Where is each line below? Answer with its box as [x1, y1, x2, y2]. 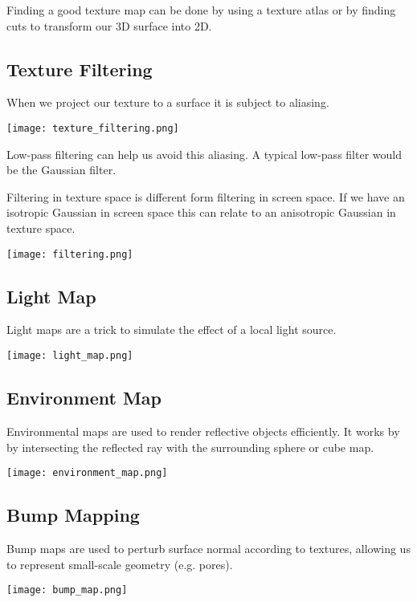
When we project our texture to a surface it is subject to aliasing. [6, 94, 329, 111]
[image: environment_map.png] [6, 467, 168, 479]
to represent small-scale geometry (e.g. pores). [6, 555, 233, 572]
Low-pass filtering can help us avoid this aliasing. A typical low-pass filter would [6, 145, 402, 162]
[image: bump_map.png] [6, 584, 128, 596]
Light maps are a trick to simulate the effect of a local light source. [6, 321, 337, 338]
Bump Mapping [6, 502, 140, 527]
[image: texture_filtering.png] [6, 122, 179, 134]
